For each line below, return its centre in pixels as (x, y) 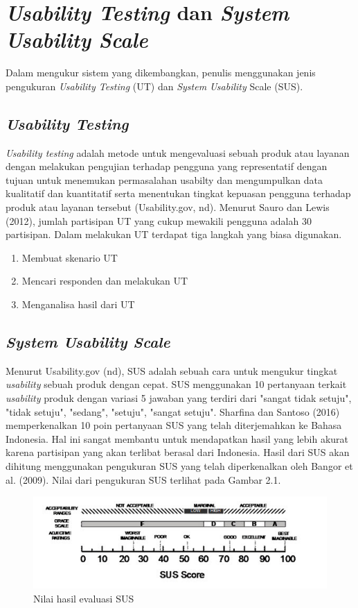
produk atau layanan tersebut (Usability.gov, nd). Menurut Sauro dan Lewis (168, 207)
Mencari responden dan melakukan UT (105, 281)
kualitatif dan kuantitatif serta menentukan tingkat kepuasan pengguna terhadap (178, 193)
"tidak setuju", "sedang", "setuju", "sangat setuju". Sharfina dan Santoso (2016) (173, 411)
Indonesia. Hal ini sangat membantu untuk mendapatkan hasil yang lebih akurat (177, 438)
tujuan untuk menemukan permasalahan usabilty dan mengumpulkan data (164, 179)
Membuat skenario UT (70, 257)
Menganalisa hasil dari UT (78, 304)
